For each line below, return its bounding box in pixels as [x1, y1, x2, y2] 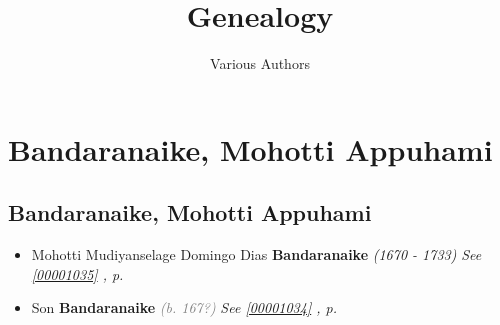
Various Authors [210, 53, 310, 74]
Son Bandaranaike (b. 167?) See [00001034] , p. [31, 297, 337, 318]
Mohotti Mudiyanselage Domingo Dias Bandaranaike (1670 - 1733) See [31, 244, 482, 265]
